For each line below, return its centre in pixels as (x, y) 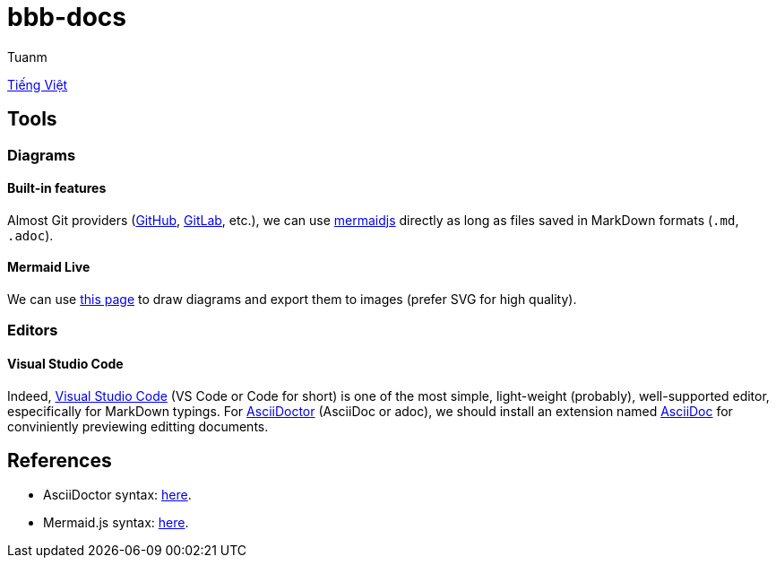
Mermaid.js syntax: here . (116, 523)
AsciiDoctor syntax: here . (117, 495)
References (60, 461)
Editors (33, 330)
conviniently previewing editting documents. (138, 426)
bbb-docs (67, 17)
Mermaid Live (49, 267)
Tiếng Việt (38, 84)
